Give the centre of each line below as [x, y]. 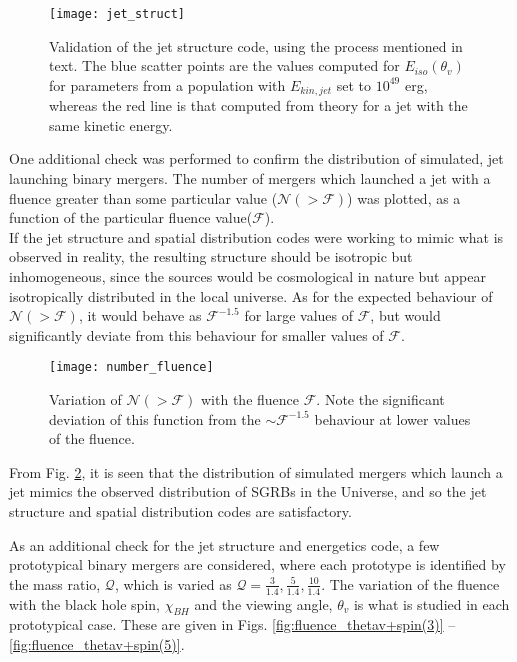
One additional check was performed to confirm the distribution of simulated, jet [256, 158]
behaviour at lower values [392, 418]
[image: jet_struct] [117, 14]
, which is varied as [173, 583]
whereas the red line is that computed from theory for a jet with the [258, 105]
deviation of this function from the [155, 418]
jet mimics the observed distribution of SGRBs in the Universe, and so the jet [248, 491]
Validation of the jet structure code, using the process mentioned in [256, 45]
